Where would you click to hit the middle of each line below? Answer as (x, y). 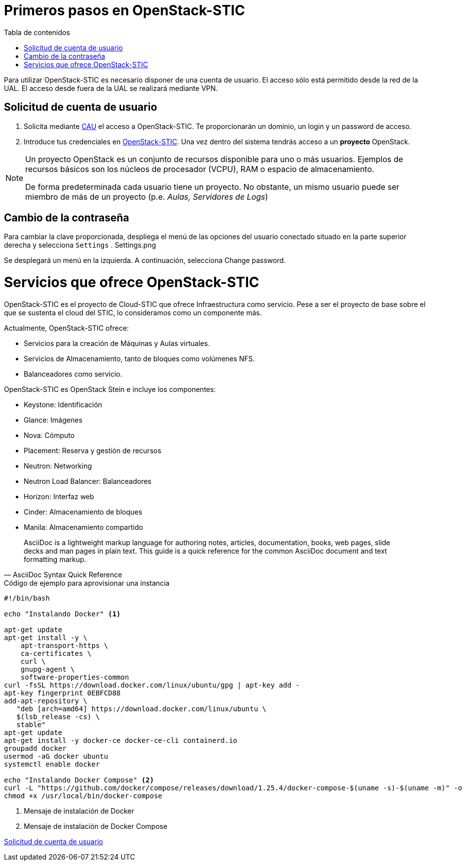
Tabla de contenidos (37, 32)
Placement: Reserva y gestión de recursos (93, 450)
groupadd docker (35, 748)
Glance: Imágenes (53, 420)
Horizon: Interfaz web (59, 496)
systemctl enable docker (52, 764)
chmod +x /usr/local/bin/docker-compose (83, 796)
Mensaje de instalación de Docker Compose (96, 826)
